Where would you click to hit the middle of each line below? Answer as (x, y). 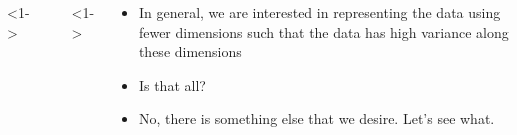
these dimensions (190, 51)
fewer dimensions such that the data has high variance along (323, 31)
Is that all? (172, 84)
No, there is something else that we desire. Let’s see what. (316, 118)
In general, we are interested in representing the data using (319, 12)
